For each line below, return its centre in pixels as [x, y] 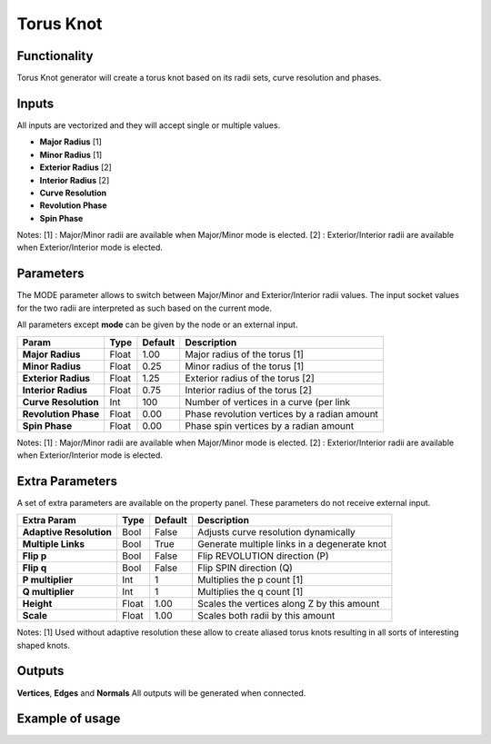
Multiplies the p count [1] [250, 580]
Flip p [35, 556]
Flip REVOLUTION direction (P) [263, 556]
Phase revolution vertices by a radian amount [282, 413]
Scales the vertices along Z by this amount [288, 604]
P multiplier [48, 580]
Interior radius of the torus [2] [249, 390]
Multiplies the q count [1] [250, 592]
